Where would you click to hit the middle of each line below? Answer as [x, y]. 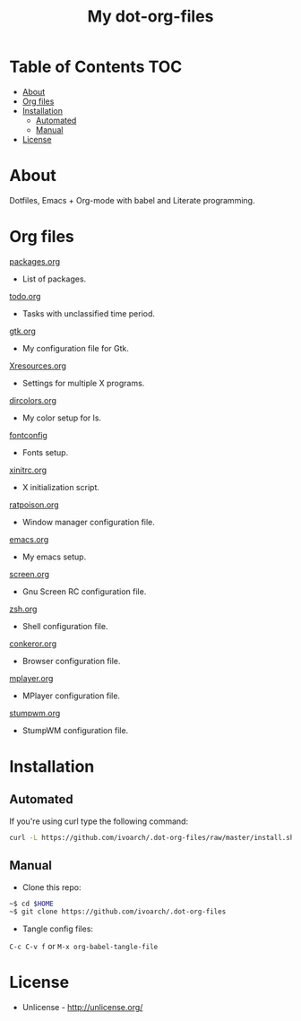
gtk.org [22, 331]
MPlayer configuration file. [71, 696]
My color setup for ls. [61, 418]
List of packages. [54, 279]
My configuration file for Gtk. [76, 348]
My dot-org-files [150, 17]
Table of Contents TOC [96, 67]
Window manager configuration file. [88, 522]
